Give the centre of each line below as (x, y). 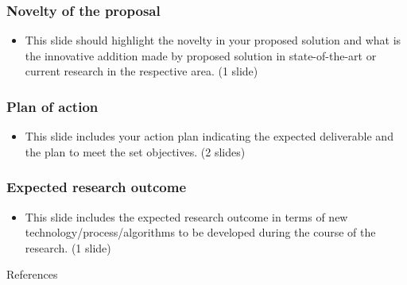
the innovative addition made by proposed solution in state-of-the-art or (201, 55)
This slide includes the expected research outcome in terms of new (186, 216)
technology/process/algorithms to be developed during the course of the (200, 232)
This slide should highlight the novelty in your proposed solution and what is (213, 40)
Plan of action (52, 106)
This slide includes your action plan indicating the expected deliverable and (209, 136)
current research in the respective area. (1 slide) (141, 71)
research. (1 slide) (68, 247)
